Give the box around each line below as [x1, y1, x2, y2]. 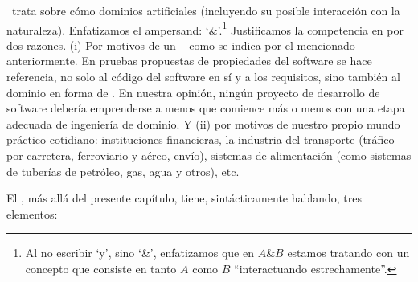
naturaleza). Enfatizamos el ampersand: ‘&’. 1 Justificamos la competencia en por [6, 18, 404, 38]
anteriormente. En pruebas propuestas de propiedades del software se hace [6, 52, 372, 69]
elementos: [6, 205, 58, 222]
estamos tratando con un [287, 244, 410, 261]
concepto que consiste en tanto [25, 260, 177, 276]
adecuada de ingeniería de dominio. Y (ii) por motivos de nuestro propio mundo [6, 115, 400, 132]
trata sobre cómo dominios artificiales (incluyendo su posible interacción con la [11, 2, 400, 18]
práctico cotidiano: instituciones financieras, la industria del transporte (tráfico [6, 131, 395, 148]
